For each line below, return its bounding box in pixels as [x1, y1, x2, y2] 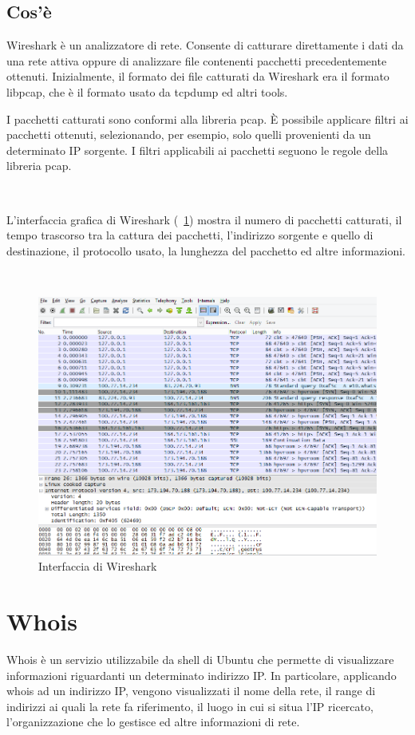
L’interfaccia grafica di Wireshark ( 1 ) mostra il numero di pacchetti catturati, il [6, 211, 402, 227]
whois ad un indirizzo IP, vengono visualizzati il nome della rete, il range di [6, 682, 376, 699]
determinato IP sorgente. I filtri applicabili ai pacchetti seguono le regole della [6, 141, 389, 158]
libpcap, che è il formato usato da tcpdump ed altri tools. [6, 83, 288, 100]
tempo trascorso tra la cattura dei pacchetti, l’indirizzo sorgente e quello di [6, 227, 373, 243]
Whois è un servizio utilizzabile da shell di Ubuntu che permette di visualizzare [6, 651, 394, 668]
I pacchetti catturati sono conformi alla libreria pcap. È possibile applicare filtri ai [6, 110, 409, 127]
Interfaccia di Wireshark [38, 558, 157, 575]
